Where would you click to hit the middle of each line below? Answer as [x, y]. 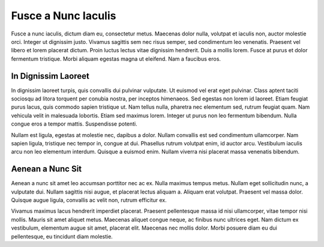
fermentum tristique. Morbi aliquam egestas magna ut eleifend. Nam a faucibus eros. [116, 59]
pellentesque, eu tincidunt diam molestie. [62, 236]
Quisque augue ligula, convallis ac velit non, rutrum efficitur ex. [89, 200]
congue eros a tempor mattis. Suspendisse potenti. [74, 124]
